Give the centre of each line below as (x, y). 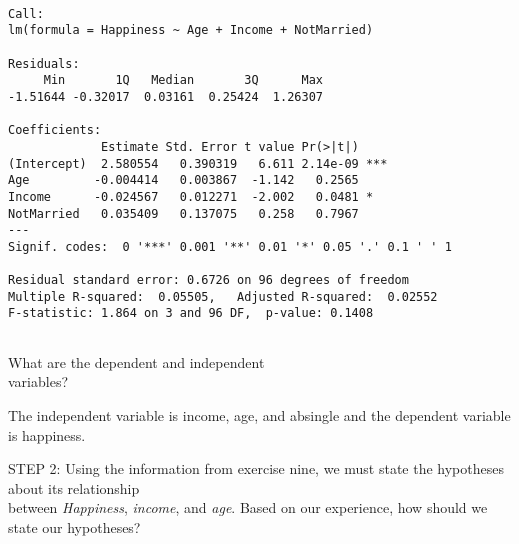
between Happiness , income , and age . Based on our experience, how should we (248, 507)
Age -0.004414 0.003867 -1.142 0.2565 (183, 180)
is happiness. (47, 434)
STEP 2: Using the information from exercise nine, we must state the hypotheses (256, 468)
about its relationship (74, 487)
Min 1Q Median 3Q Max (183, 80)
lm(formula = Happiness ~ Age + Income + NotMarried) (191, 30)
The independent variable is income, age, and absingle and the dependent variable (259, 414)
